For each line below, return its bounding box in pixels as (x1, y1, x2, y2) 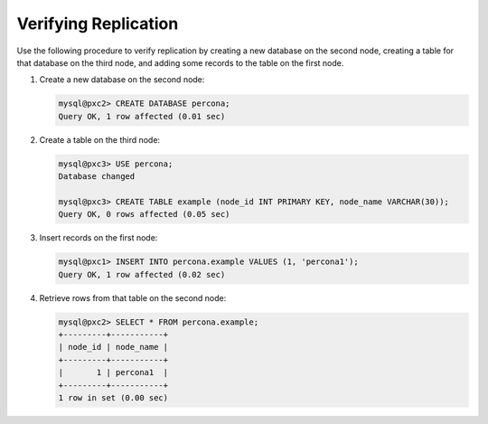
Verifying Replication (16, 14, 179, 33)
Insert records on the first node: (39, 232, 158, 243)
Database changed (58, 172, 136, 182)
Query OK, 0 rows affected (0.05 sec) (58, 209, 230, 220)
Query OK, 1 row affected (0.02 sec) (58, 269, 226, 279)
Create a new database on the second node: (39, 74, 205, 85)
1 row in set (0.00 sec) (58, 392, 169, 402)
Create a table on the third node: (39, 134, 161, 145)
